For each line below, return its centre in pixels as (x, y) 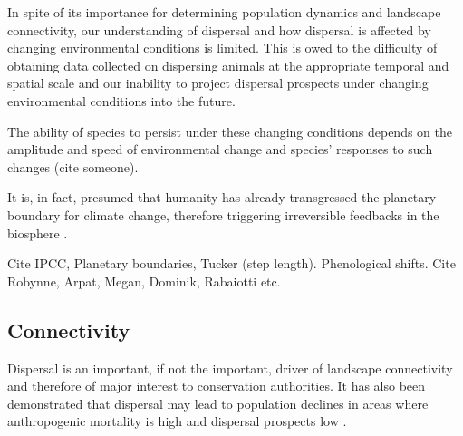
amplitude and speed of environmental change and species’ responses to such (220, 149)
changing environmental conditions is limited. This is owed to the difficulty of (222, 48)
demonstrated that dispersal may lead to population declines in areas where (218, 403)
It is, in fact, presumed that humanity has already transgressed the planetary (222, 197)
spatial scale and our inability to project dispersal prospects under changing (218, 83)
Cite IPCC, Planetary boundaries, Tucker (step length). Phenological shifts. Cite (231, 263)
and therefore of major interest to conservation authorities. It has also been (217, 386)
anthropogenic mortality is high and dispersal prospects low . (177, 421)
